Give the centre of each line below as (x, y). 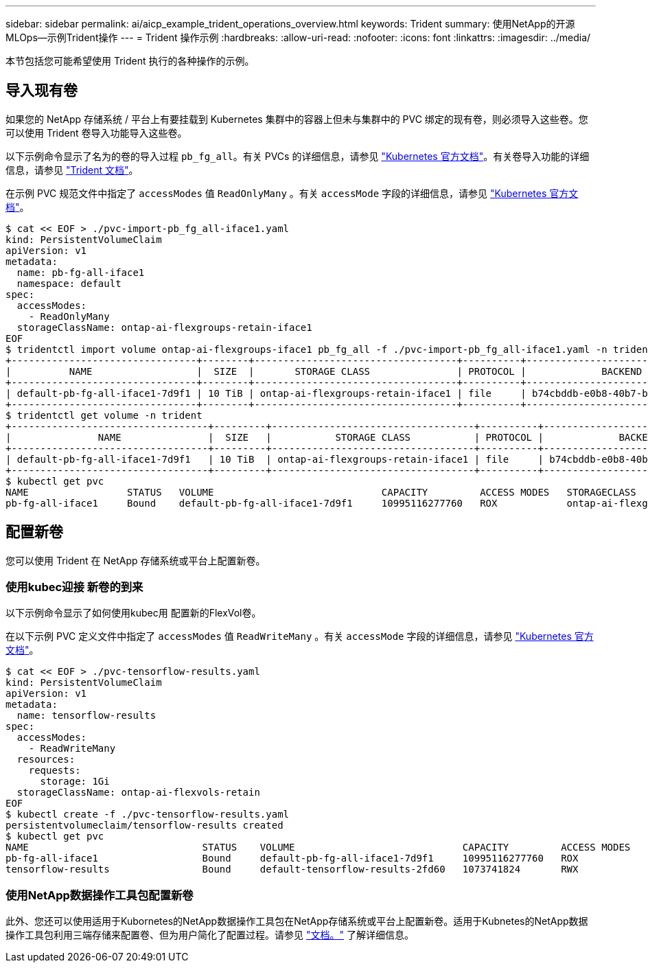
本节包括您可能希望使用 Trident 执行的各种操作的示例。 (130, 61)
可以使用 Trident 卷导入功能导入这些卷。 (96, 132)
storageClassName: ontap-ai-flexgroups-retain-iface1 (164, 327)
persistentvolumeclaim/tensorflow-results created (144, 826)
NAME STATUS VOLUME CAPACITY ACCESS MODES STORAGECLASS (321, 492)
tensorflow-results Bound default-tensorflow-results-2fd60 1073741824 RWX (292, 869)
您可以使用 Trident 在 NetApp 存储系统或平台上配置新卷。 (136, 560)
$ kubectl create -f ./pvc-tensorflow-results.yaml (148, 815)
